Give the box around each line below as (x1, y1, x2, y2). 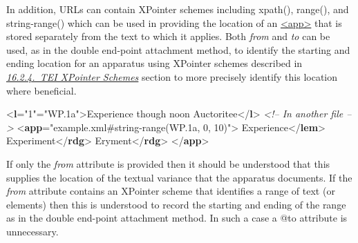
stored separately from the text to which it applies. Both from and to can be (6, 29, 330, 43)
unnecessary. (6, 224, 59, 238)
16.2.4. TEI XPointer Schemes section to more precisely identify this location (6, 69, 338, 84)
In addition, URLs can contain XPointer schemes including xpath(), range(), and (6, 2, 349, 16)
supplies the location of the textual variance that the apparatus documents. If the (6, 170, 352, 184)
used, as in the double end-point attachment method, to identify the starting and (6, 42, 350, 57)
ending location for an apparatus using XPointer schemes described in (6, 56, 303, 70)
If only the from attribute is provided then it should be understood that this (6, 156, 330, 171)
